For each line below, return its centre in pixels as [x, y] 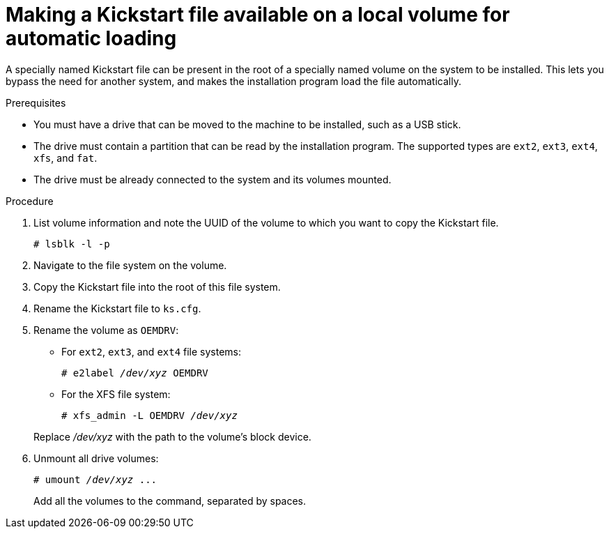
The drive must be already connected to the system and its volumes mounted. [213, 179]
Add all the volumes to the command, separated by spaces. [170, 501]
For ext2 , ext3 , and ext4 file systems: [152, 351]
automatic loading [91, 38]
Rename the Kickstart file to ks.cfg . [117, 308]
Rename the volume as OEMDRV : [106, 330]
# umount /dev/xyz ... [95, 479]
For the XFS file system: [116, 394]
